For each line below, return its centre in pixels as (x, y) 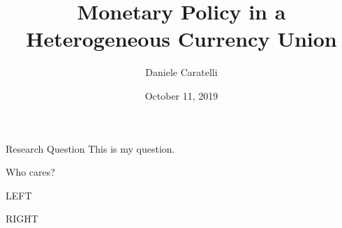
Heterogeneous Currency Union (181, 39)
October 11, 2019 (181, 95)
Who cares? (30, 172)
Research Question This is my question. (90, 148)
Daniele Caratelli (181, 72)
